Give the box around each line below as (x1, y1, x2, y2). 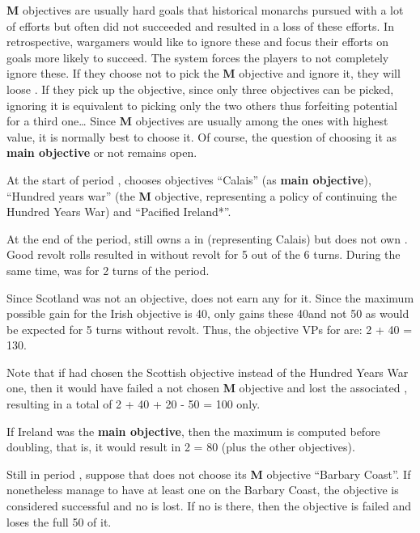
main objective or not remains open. (6, 144, 197, 161)
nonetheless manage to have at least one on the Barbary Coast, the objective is (6, 481, 399, 498)
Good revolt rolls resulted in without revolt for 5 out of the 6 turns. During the (6, 246, 401, 263)
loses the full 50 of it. (6, 513, 112, 530)
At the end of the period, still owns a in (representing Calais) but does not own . (6, 230, 408, 247)
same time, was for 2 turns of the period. (6, 261, 210, 278)
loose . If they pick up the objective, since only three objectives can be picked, (6, 80, 394, 97)
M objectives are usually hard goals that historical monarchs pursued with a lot (6, 2, 404, 18)
